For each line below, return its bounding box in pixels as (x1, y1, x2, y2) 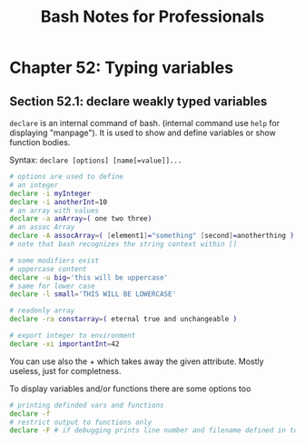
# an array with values (9, 206, 100, 215)
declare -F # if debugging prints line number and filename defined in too (9, 426, 302, 435)
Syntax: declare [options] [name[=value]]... (9, 154, 182, 165)
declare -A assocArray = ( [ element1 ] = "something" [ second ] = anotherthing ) (9, 232, 295, 241)
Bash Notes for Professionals (40, 6, 265, 27)
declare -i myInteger (9, 189, 92, 198)
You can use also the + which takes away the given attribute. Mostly (9, 356, 265, 367)
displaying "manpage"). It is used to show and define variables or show (9, 127, 277, 138)
